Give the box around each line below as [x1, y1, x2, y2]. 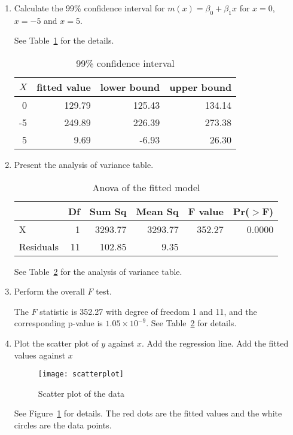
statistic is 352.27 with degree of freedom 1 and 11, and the [39, 305, 257, 317]
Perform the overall [14, 285, 85, 298]
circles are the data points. [14, 418, 112, 431]
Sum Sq [89, 204, 127, 218]
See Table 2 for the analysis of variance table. [14, 265, 182, 277]
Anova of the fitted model [92, 180, 200, 194]
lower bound [100, 79, 160, 94]
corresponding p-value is [14, 317, 103, 329]
